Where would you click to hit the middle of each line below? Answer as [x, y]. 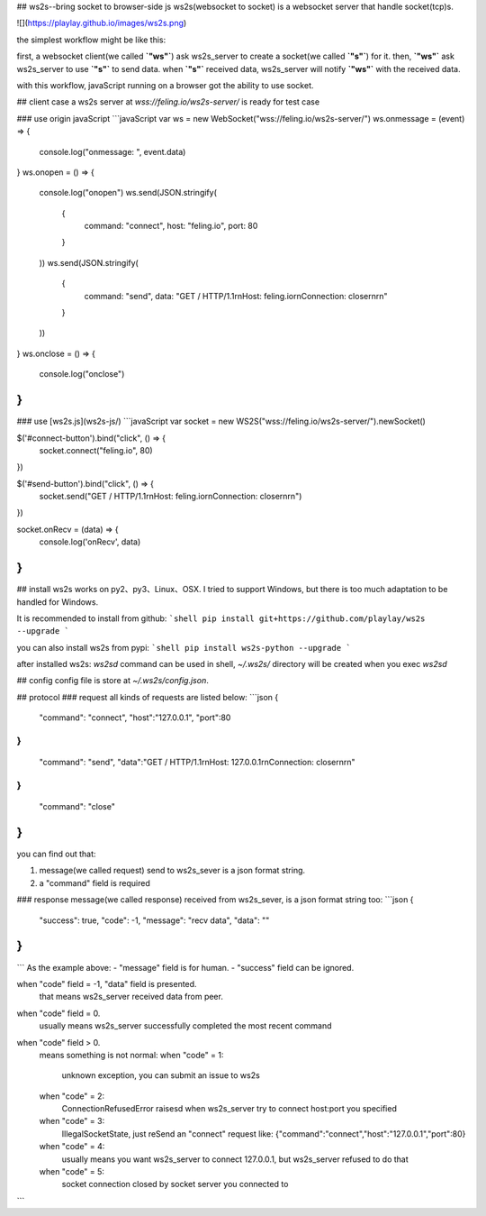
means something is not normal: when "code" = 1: [131, 1055]
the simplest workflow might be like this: [91, 40]
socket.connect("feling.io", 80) [96, 450]
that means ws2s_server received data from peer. [131, 997]
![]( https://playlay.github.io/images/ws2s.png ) [102, 23]
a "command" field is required [94, 882]
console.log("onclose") [82, 374]
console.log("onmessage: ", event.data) [112, 151]
